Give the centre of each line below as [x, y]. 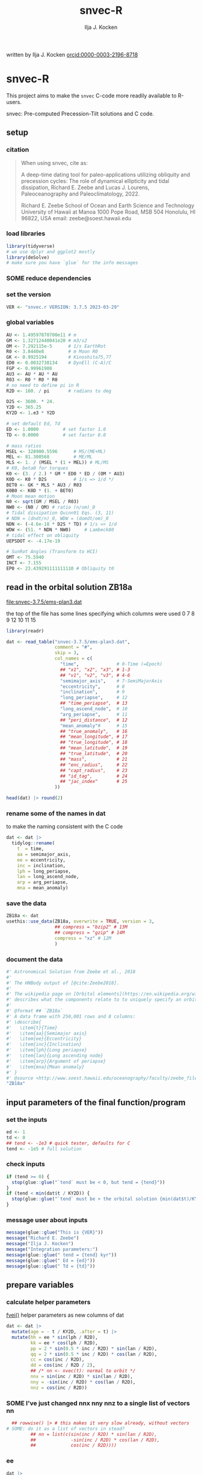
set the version [29, 294]
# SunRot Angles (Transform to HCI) [52, 552]
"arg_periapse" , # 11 [94, 714]
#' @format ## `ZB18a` [35, 1011]
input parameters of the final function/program [96, 1102]
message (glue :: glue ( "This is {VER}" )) [55, 1232]
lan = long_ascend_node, [48, 877]
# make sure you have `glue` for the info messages [72, 263]
